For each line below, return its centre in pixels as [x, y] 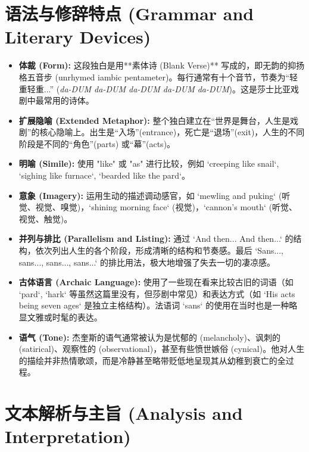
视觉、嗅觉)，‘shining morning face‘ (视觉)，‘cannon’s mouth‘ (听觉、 [166, 207]
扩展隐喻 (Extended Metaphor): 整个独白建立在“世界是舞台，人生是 [154, 120]
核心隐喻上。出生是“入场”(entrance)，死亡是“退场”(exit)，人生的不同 [172, 132]
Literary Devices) [78, 37]
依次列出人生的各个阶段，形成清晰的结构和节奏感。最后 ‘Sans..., [160, 250]
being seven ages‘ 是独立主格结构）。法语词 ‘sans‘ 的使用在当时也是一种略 [158, 305]
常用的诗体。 [69, 100]
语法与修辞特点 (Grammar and [129, 13]
